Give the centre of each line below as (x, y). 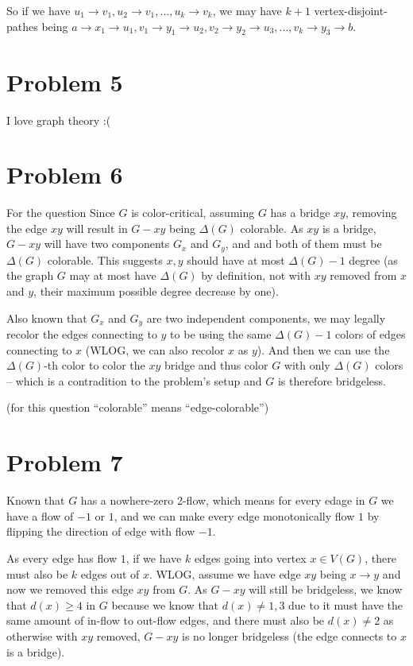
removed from (363, 275)
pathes (22, 26)
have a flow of (40, 515)
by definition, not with (256, 275)
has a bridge (300, 213)
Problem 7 (65, 462)
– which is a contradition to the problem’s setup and (134, 380)
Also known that (47, 318)
